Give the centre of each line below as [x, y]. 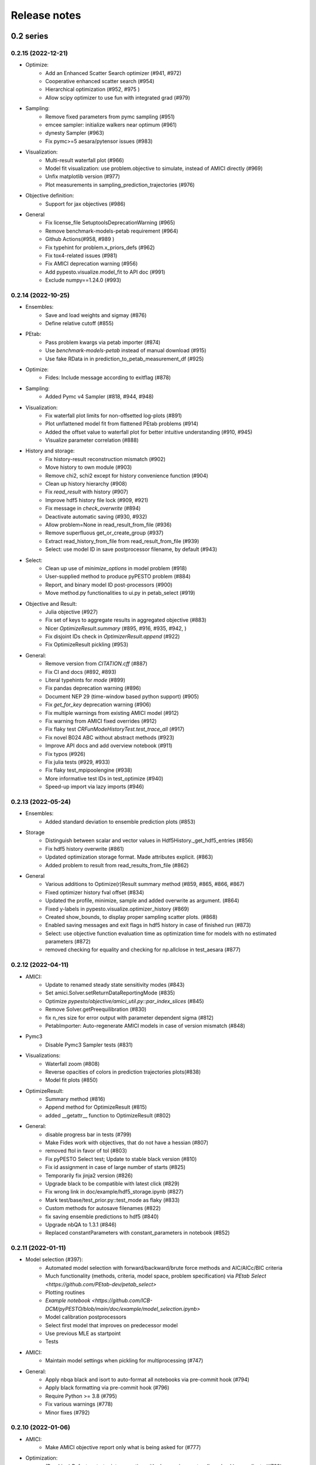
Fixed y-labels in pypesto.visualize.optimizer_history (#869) [117, 909]
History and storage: [50, 451]
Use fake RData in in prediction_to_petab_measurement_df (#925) [125, 359]
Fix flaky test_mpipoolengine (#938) [89, 770]
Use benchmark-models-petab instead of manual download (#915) [126, 350]
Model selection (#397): [54, 1259]
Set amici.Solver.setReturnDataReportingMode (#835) [110, 993]
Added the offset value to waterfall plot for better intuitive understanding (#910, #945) [149, 432]
